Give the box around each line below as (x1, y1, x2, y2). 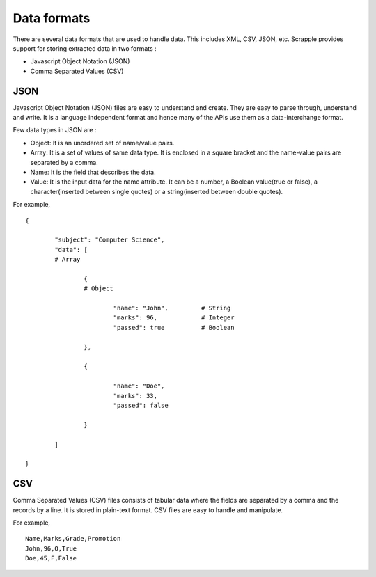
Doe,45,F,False (25, 554, 77, 562)
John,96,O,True (25, 544, 77, 553)
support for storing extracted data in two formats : (13, 44, 157, 52)
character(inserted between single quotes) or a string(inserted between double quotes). (30, 187, 283, 196)
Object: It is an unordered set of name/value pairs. (30, 139, 175, 147)
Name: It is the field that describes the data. (30, 168, 156, 176)
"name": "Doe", (113, 382, 165, 390)
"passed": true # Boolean (113, 324, 235, 331)
